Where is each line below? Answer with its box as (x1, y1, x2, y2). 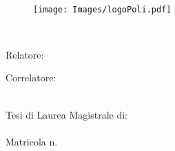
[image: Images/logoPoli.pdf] (33, 4, 172, 14)
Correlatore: (6, 70, 56, 85)
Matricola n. (6, 134, 58, 148)
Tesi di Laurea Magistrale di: (6, 107, 127, 121)
